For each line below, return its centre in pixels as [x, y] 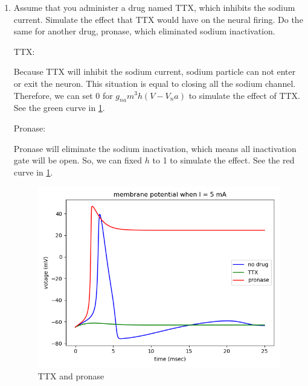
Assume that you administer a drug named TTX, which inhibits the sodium [154, 7]
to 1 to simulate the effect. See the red [223, 160]
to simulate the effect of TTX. [244, 95]
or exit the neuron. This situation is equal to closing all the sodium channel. [155, 83]
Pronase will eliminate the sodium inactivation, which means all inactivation [155, 148]
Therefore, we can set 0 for [63, 95]
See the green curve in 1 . [59, 108]
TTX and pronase [71, 376]
